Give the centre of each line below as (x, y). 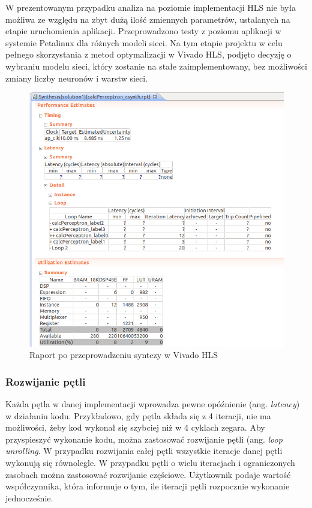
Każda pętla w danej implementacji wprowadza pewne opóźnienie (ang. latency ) (153, 403)
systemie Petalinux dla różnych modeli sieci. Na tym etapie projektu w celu (144, 42)
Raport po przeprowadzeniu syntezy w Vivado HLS (124, 355)
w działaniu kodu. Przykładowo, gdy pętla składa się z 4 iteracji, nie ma (138, 415)
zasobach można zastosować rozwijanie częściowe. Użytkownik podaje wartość (148, 474)
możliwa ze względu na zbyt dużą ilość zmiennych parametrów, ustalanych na (148, 19)
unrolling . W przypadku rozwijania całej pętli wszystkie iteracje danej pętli (144, 451)
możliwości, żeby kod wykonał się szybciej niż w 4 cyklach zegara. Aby (135, 427)
